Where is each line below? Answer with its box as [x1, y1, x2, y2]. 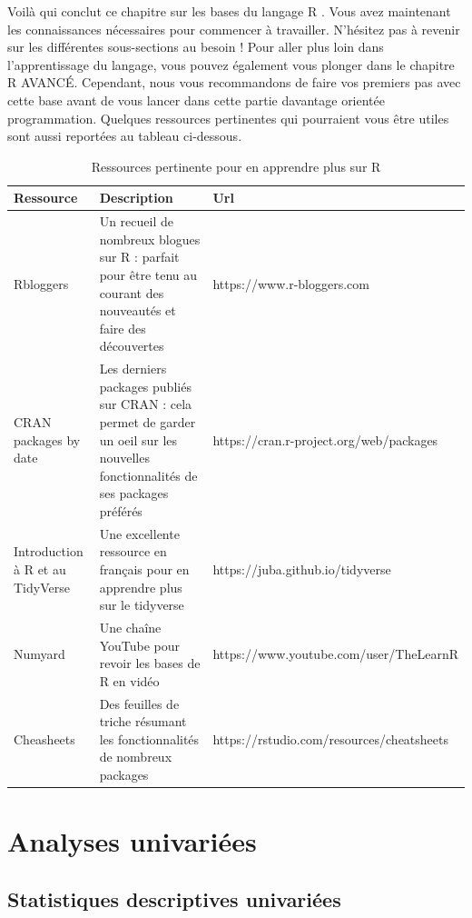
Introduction [14, 542, 84, 561]
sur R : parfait [99, 247, 180, 266]
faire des [99, 318, 146, 337]
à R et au [14, 559, 66, 578]
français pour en [99, 559, 190, 578]
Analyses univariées [7, 823, 257, 860]
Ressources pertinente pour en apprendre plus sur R [91, 156, 381, 175]
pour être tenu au [99, 264, 198, 284]
